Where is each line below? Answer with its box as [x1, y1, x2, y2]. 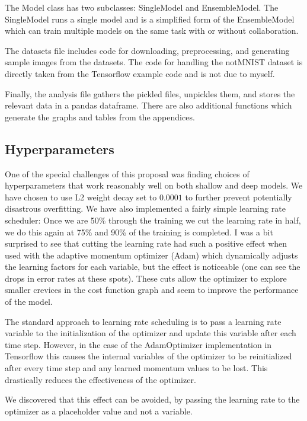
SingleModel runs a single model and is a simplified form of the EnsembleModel [5, 12, 295, 25]
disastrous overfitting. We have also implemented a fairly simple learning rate [5, 202, 286, 215]
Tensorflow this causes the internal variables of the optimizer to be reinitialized [5, 350, 292, 362]
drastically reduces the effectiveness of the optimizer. [5, 373, 196, 385]
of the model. [5, 295, 53, 308]
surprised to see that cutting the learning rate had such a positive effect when [5, 237, 287, 250]
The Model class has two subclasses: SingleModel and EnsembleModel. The [5, 1, 279, 13]
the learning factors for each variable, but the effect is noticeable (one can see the [5, 260, 300, 273]
